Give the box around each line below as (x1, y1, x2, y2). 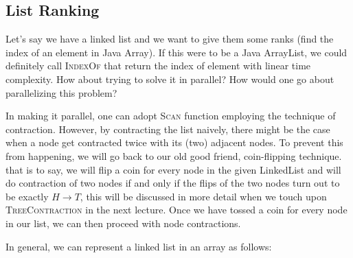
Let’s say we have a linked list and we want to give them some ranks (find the (5, 32, 334, 46)
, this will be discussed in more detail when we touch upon (80, 189, 327, 203)
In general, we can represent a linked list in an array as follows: (5, 239, 272, 253)
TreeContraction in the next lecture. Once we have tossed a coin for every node (5, 202, 348, 217)
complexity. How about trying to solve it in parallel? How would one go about (5, 71, 334, 86)
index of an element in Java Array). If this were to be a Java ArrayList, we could (5, 45, 348, 59)
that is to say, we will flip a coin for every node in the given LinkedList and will (5, 162, 341, 176)
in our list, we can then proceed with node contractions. (5, 215, 241, 230)
